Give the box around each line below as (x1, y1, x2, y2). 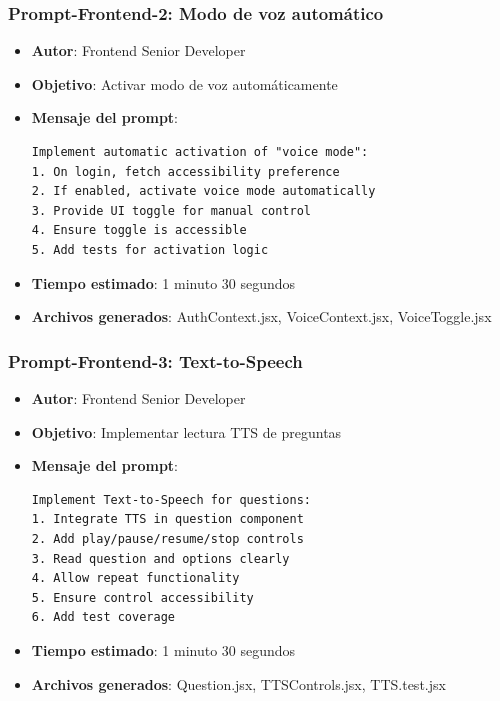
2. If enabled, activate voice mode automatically (31, 184, 376, 199)
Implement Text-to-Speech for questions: (31, 492, 311, 507)
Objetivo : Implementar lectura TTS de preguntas (31, 421, 342, 442)
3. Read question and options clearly (31, 551, 290, 566)
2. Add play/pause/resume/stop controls (31, 531, 304, 546)
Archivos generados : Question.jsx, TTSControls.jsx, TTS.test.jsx (31, 673, 446, 694)
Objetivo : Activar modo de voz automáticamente (31, 73, 338, 94)
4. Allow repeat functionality (31, 571, 240, 586)
